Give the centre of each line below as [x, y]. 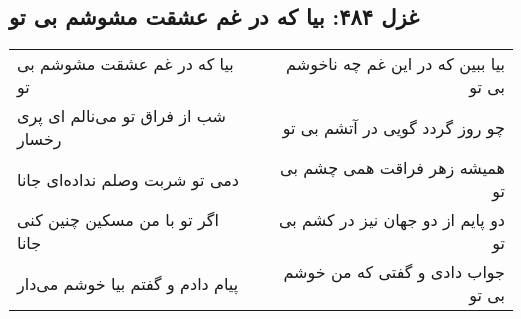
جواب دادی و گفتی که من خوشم [394, 272]
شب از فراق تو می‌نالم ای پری [121, 116]
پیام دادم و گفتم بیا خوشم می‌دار [128, 283]
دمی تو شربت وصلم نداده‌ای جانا [128, 179]
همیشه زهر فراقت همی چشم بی [392, 168]
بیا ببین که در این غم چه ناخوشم [395, 64]
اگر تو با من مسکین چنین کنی [118, 220]
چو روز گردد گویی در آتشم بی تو [393, 127]
